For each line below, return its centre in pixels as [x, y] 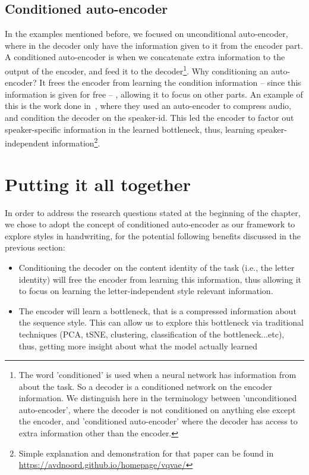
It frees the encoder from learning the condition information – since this [170, 82]
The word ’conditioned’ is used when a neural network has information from [157, 375]
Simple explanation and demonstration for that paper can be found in [146, 453]
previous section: [35, 247]
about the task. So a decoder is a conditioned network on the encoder [145, 386]
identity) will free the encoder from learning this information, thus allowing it [160, 279]
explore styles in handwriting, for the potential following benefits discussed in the [153, 235]
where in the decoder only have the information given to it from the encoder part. [154, 45]
